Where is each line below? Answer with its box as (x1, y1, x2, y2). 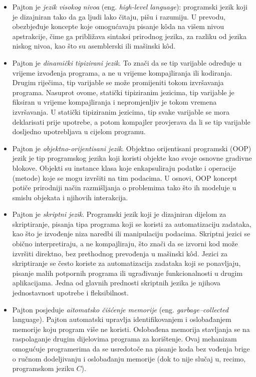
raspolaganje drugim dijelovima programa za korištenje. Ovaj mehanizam (12, 333, 237, 344)
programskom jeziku (12, 363, 74, 373)
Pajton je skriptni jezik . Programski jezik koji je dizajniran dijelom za (12, 209, 226, 219)
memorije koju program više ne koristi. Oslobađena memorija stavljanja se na (12, 323, 250, 334)
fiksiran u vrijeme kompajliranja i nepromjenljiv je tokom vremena (12, 97, 217, 107)
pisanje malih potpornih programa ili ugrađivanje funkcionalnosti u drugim (12, 267, 243, 278)
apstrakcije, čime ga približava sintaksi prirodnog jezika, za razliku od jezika (12, 31, 246, 41)
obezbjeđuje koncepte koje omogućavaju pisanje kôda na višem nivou (12, 21, 224, 32)
